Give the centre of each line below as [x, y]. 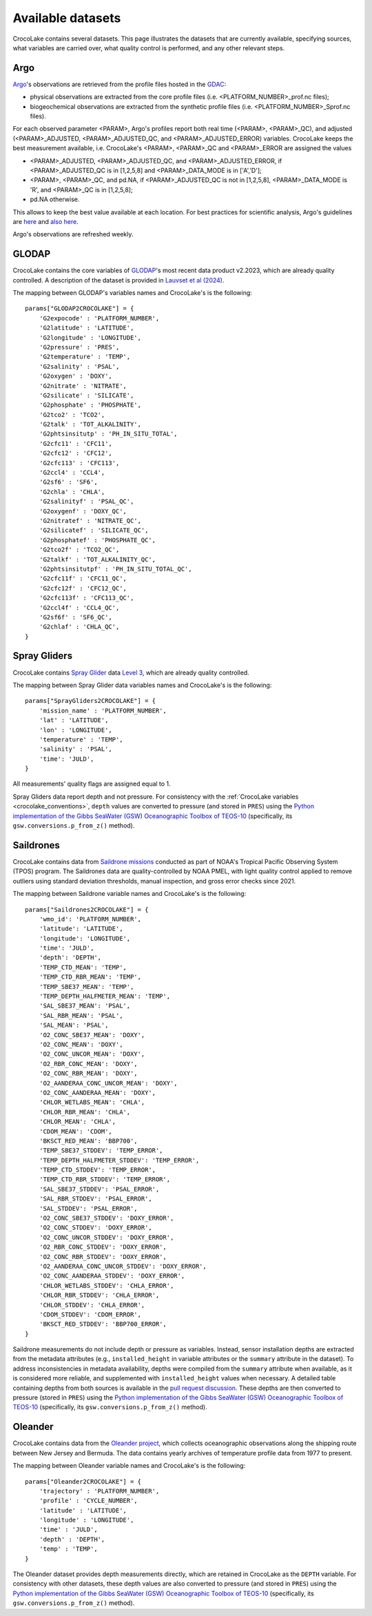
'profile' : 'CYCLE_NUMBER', [88, 1501]
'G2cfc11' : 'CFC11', [76, 443]
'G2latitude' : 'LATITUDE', [86, 328]
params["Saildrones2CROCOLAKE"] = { [87, 909]
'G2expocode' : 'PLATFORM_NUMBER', [99, 318]
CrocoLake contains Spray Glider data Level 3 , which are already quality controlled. [131, 673]
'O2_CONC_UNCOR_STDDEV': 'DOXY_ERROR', [106, 1237]
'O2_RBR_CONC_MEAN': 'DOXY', [88, 1064]
